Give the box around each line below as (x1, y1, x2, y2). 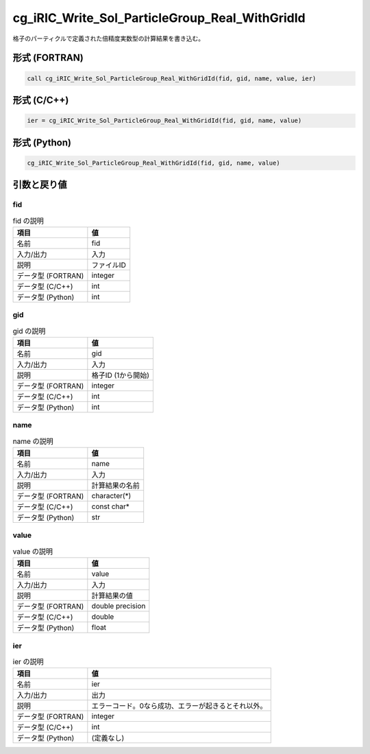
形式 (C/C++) (12, 94, 69, 106)
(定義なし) (91, 733, 125, 743)
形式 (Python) (12, 137, 72, 148)
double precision (91, 601, 146, 611)
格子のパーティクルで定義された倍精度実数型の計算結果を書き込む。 (12, 34, 205, 43)
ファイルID (91, 260, 126, 270)
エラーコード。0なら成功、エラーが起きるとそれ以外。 (91, 701, 267, 711)
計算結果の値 (91, 591, 134, 600)
